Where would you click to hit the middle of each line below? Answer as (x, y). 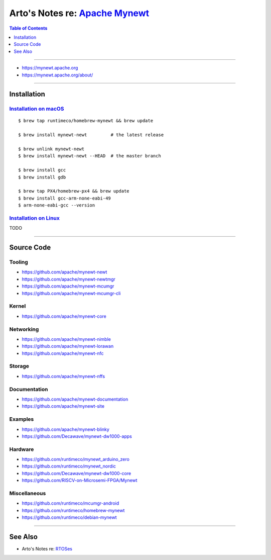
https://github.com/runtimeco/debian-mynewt (70, 517)
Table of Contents (28, 28)
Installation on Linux (35, 218)
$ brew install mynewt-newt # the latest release (91, 135)
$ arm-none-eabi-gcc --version (57, 205)
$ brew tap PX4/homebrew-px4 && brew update (74, 191)
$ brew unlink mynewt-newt (51, 149)
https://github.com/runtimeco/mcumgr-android (71, 503)
